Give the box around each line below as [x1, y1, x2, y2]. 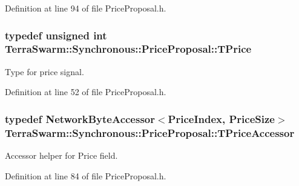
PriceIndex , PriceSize [168, 111, 275, 126]
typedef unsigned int [5, 27, 107, 42]
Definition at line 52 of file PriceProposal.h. [5, 85, 166, 98]
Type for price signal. [5, 65, 84, 78]
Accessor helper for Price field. [5, 149, 118, 162]
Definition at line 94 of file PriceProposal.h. [5, 2, 166, 14]
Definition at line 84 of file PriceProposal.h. [5, 169, 166, 182]
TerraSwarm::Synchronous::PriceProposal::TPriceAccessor [5, 125, 295, 140]
